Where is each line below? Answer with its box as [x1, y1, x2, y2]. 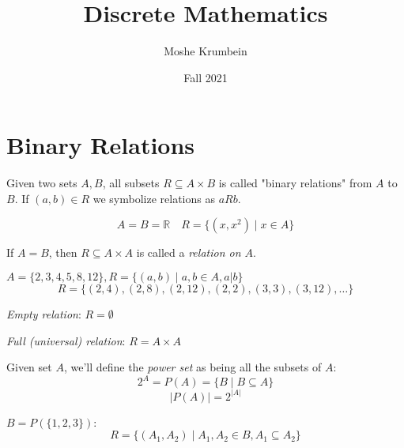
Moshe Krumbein [164, 43, 247, 59]
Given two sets [6, 175, 77, 191]
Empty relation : [6, 306, 81, 322]
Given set [6, 359, 52, 375]
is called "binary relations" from [218, 175, 372, 191]
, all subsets [102, 175, 160, 191]
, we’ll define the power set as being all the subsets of [63, 359, 322, 375]
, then [48, 244, 77, 261]
